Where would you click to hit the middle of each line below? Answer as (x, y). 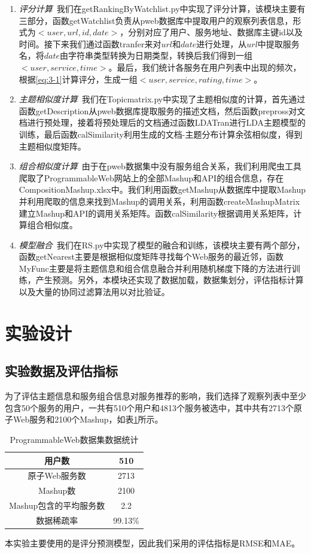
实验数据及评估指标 (61, 371)
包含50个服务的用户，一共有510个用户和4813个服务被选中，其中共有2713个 (149, 407)
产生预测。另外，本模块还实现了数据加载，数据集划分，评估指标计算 (170, 280)
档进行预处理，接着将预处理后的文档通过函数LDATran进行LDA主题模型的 (162, 122)
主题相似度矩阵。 (52, 146)
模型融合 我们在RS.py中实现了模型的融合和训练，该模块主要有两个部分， (162, 244)
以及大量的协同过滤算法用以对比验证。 (94, 292)
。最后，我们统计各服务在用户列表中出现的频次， (205, 67)
